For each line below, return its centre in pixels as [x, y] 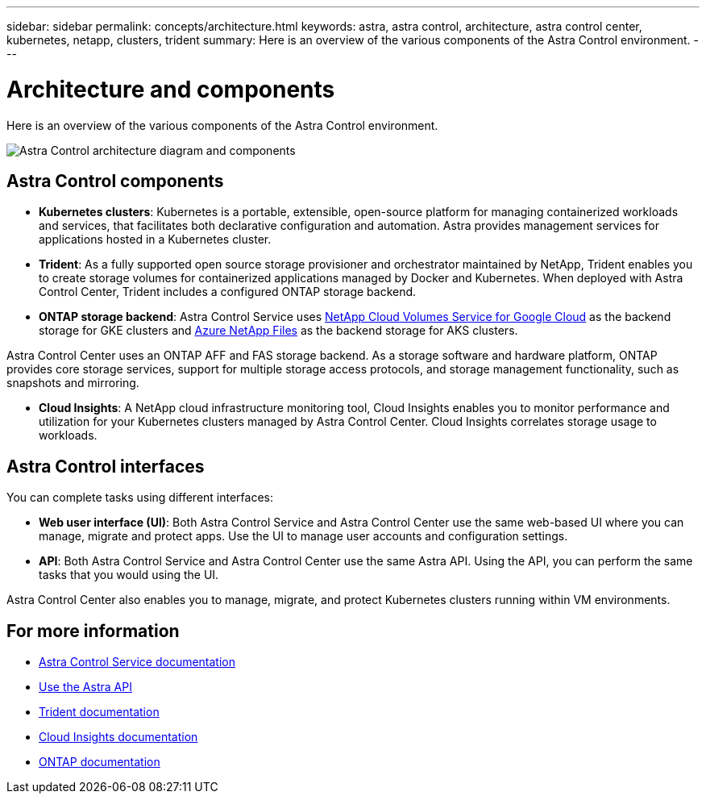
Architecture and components [171, 89]
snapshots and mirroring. [73, 383]
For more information [93, 631]
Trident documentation [99, 712]
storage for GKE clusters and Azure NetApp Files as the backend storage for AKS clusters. [278, 331]
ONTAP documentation [100, 762]
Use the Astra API [85, 687]
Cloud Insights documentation [118, 737]
